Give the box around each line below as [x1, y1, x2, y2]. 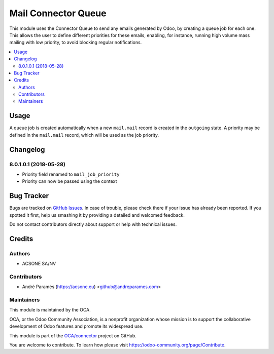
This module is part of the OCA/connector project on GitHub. [9, 332, 136, 339]
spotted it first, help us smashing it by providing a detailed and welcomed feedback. [9, 212, 185, 218]
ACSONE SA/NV [22, 261, 56, 267]
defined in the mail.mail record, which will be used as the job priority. [9, 132, 159, 138]
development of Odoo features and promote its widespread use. [9, 323, 144, 329]
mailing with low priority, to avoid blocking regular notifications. [9, 40, 142, 46]
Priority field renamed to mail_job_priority [22, 171, 120, 177]
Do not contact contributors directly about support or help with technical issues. [9, 221, 177, 227]
